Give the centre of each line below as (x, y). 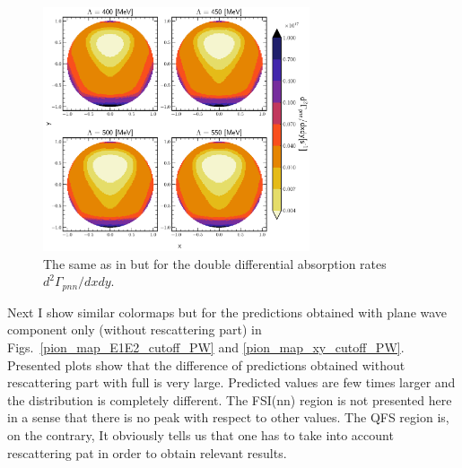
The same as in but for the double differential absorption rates (215, 263)
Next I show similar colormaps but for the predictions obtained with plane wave (227, 312)
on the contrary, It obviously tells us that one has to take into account (200, 434)
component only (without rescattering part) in (135, 329)
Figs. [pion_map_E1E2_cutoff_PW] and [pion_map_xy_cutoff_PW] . (206, 347)
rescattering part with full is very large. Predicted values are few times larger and (231, 382)
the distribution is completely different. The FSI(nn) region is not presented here (230, 399)
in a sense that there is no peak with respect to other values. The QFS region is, (228, 417)
